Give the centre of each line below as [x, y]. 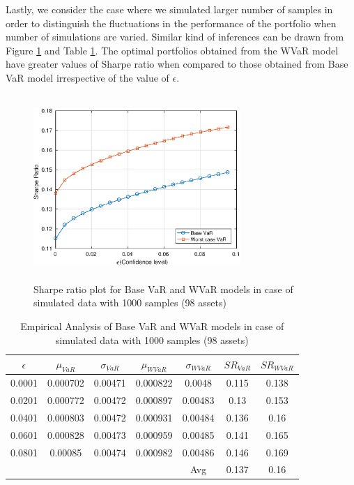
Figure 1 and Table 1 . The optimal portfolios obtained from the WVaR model [172, 50]
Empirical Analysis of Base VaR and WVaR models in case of [152, 326]
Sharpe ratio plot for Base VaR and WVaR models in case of [163, 289]
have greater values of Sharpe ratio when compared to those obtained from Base [177, 64]
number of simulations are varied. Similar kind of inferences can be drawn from [175, 37]
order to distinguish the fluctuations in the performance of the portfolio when [171, 23]
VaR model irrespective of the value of [87, 77]
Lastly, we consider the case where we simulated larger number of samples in [169, 9]
